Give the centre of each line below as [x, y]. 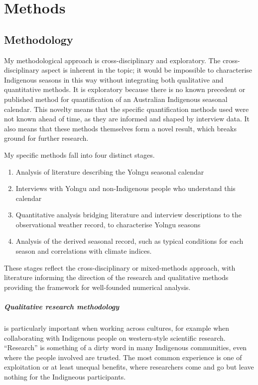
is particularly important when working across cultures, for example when [117, 328]
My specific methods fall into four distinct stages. [79, 154]
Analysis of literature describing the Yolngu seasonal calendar [110, 171]
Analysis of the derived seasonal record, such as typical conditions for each [129, 241]
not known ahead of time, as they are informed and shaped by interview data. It [127, 119]
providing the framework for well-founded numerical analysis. [97, 287]
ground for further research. [46, 138]
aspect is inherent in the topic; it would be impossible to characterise [147, 70]
